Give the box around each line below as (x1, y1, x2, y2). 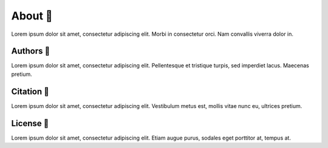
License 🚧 (11, 118, 49, 129)
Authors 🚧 (11, 46, 50, 56)
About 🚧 (11, 9, 53, 22)
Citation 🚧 (11, 86, 50, 96)
